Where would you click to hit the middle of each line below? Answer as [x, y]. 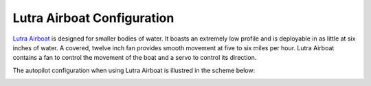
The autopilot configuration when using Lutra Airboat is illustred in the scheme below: [134, 70]
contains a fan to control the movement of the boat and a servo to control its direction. [135, 58]
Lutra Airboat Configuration [93, 18]
